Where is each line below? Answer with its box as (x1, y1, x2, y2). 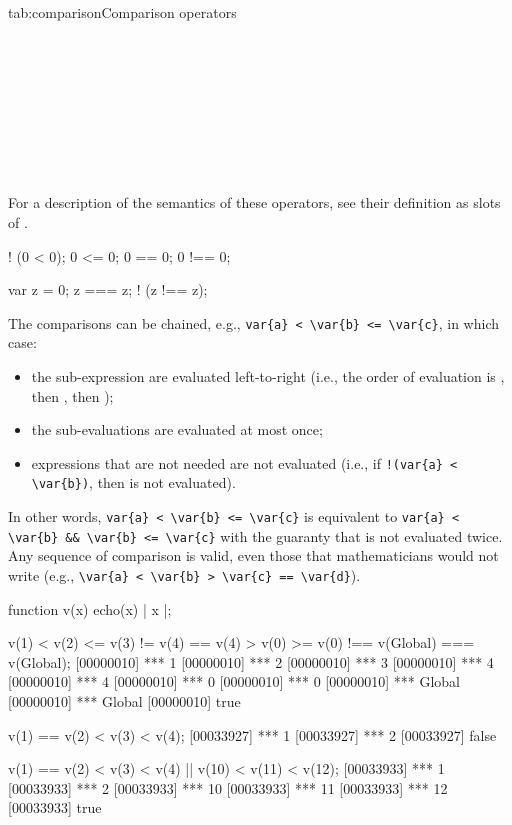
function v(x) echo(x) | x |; (8, 598, 172, 619)
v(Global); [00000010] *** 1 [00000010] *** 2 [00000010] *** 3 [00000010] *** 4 (8, 651, 494, 672)
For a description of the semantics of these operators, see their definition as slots (8, 192, 501, 213)
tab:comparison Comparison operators (8, 2, 237, 22)
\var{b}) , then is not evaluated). (31, 472, 236, 493)
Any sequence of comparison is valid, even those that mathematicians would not (8, 545, 499, 566)
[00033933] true (8, 797, 102, 818)
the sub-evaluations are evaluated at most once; (31, 419, 323, 440)
